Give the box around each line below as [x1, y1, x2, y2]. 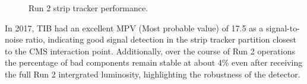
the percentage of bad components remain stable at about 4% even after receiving [5, 56, 303, 69]
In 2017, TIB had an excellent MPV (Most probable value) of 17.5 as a [5, 21, 264, 34]
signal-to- [266, 21, 300, 34]
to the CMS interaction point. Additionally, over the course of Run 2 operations [5, 44, 295, 57]
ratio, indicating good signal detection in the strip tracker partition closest [26, 33, 296, 46]
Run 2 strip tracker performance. [29, 2, 148, 14]
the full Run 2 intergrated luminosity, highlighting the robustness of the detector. [5, 67, 300, 80]
